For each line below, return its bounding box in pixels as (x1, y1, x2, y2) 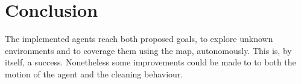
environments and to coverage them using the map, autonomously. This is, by (5, 44, 292, 56)
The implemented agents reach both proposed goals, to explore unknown (5, 32, 273, 45)
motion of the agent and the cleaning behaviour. (5, 67, 183, 80)
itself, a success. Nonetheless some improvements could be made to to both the (5, 56, 296, 68)
